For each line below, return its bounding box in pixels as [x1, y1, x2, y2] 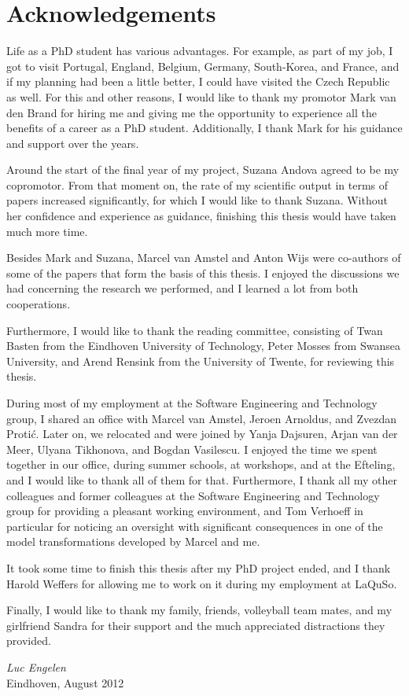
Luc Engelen [6, 658, 66, 675]
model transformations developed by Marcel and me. [6, 533, 260, 550]
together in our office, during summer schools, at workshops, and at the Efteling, [6, 456, 396, 473]
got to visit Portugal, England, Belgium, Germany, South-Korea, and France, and [6, 57, 400, 74]
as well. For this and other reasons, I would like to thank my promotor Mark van [6, 88, 396, 105]
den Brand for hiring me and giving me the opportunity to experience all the [6, 104, 377, 120]
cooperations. [6, 296, 71, 312]
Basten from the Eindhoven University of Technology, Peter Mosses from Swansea [6, 337, 400, 354]
